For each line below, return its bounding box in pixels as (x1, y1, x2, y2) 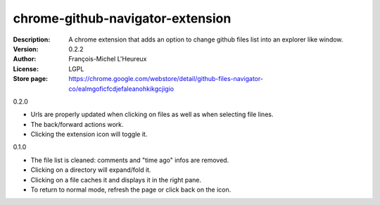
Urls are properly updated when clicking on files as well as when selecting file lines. (30, 110, 274, 119)
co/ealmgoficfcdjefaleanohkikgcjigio (68, 85, 175, 93)
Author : (13, 55, 37, 63)
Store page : (13, 75, 49, 83)
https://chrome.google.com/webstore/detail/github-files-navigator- (68, 75, 264, 83)
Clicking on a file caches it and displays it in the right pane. (30, 175, 202, 184)
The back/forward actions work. (30, 120, 124, 128)
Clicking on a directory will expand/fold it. (30, 166, 151, 174)
